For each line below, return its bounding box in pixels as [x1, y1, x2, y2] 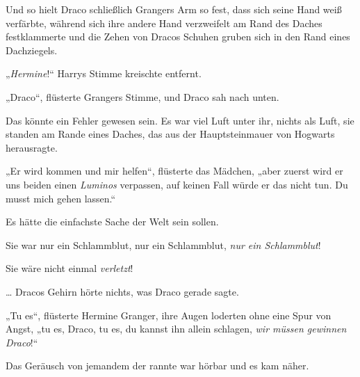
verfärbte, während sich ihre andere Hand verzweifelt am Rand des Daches [6, 15, 322, 30]
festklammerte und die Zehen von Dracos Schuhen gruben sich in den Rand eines [6, 29, 350, 44]
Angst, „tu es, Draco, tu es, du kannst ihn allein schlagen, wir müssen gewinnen [6, 321, 347, 336]
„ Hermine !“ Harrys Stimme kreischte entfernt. [6, 66, 202, 81]
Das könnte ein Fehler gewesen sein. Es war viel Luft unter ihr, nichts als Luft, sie [6, 113, 354, 127]
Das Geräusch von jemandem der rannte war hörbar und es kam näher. [6, 358, 309, 373]
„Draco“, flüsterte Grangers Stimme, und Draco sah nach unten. [6, 89, 279, 104]
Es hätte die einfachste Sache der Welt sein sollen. [6, 214, 219, 229]
